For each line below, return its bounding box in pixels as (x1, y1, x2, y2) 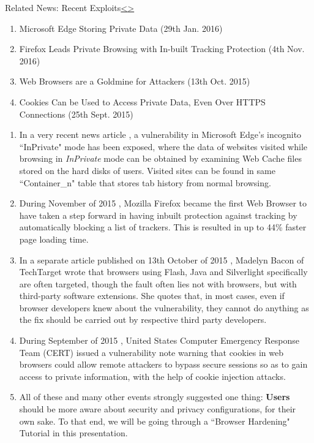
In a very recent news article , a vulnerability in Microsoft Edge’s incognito (19, 128, 302, 141)
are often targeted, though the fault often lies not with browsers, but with (19, 277, 297, 290)
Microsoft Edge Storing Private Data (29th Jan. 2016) (19, 21, 223, 34)
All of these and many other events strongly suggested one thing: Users (19, 390, 290, 403)
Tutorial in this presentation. (19, 426, 128, 439)
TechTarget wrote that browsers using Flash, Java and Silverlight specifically (19, 265, 308, 278)
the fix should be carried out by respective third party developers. (19, 313, 267, 326)
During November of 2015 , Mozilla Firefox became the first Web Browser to (19, 197, 307, 210)
